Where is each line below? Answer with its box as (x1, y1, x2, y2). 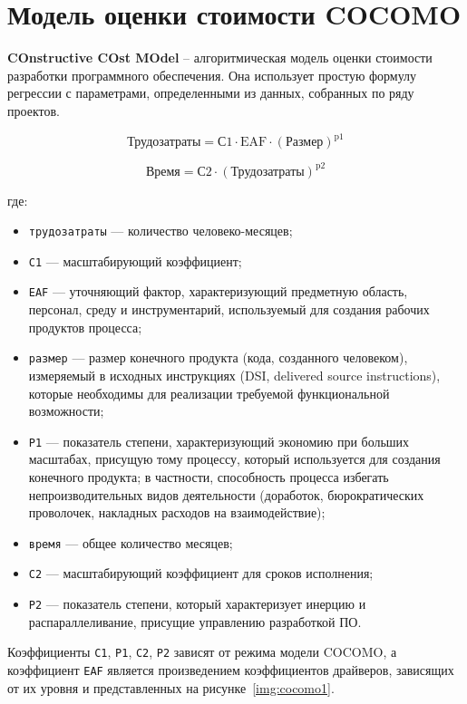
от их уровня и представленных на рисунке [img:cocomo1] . (7, 678, 335, 697)
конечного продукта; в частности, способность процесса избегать (28, 467, 389, 486)
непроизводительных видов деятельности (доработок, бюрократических (28, 485, 424, 504)
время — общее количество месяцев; (28, 533, 233, 552)
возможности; (28, 401, 104, 420)
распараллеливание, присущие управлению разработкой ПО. (28, 612, 362, 631)
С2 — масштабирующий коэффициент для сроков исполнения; (28, 564, 374, 583)
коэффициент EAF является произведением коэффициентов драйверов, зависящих (7, 660, 454, 679)
